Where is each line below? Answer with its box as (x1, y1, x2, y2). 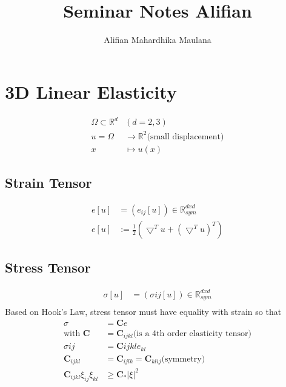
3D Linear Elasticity (5, 79, 177, 104)
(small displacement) (147, 132, 224, 141)
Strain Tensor (5, 173, 92, 192)
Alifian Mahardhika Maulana (104, 33, 211, 46)
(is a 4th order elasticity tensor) (133, 329, 252, 338)
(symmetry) (161, 354, 205, 363)
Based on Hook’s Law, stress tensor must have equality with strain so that (5, 305, 282, 318)
